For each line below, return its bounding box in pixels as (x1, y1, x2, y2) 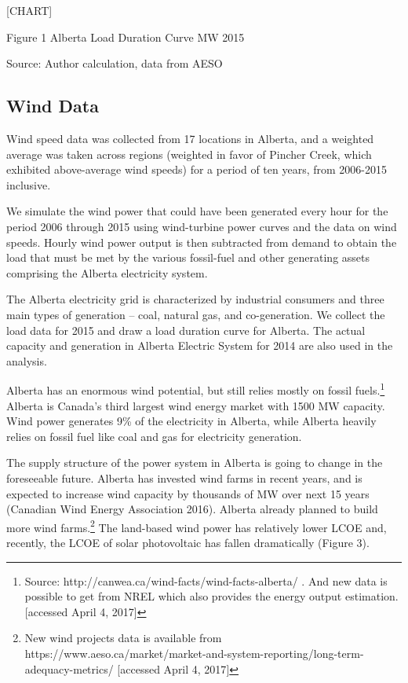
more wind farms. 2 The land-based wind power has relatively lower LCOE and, (6, 516, 387, 535)
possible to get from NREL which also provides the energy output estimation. (24, 588, 399, 604)
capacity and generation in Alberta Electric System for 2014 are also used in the (6, 337, 393, 354)
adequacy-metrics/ (24, 660, 114, 677)
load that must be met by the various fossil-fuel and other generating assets (6, 249, 370, 266)
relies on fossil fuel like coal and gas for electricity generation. (6, 428, 302, 444)
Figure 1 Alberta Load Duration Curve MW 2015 (6, 28, 245, 45)
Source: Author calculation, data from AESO (6, 55, 223, 72)
